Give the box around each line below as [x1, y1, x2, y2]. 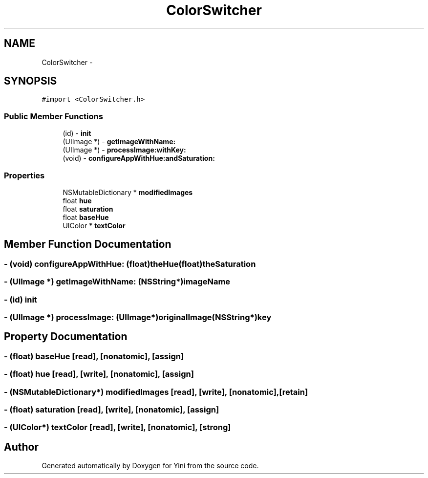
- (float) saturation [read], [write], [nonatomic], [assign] [4, 404, 219, 414]
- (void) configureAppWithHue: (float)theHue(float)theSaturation [4, 259, 256, 269]
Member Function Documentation [4, 238, 171, 251]
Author [4, 440, 39, 453]
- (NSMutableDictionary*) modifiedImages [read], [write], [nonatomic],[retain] [4, 387, 308, 397]
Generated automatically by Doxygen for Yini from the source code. [42, 461, 259, 470]
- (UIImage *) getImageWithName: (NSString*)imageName [4, 277, 231, 287]
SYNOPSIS [4, 75, 57, 87]
